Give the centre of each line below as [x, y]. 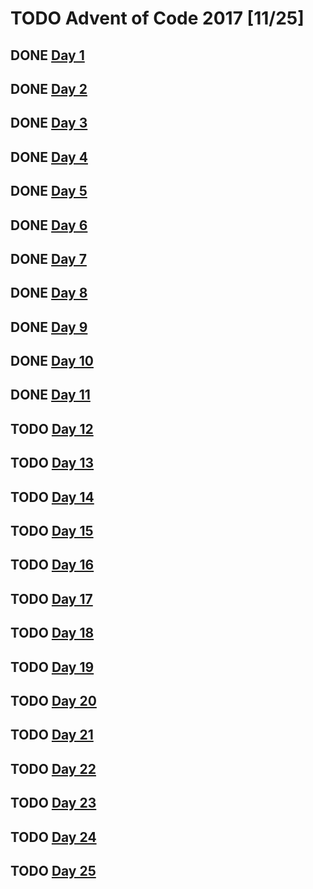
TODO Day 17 [51, 598]
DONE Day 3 [49, 123]
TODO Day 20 [53, 701]
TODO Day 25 [53, 870]
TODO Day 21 [52, 735]
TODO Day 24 [53, 837]
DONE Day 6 [49, 225]
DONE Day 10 [52, 361]
